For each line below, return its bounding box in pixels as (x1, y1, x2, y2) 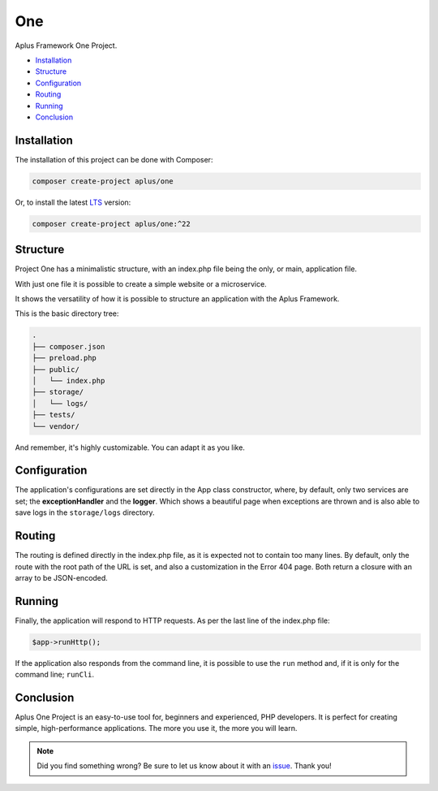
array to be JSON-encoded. (15, 573, 109, 582)
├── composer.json (32, 342, 105, 351)
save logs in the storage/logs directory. (15, 508, 155, 517)
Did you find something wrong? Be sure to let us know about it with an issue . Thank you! (36, 761, 332, 771)
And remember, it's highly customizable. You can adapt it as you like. (15, 443, 245, 452)
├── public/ (32, 365, 80, 374)
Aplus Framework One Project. (15, 41, 118, 50)
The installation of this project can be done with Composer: (15, 154, 213, 164)
